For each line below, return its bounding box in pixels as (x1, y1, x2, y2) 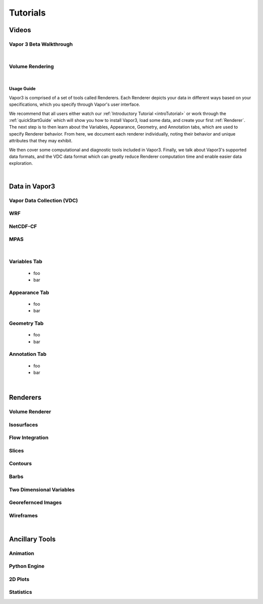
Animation (9, 550, 34, 557)
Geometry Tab (9, 320, 44, 327)
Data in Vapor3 (9, 182, 56, 190)
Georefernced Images (9, 499, 62, 506)
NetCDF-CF (9, 223, 38, 230)
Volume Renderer (9, 409, 51, 415)
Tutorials (9, 7, 46, 18)
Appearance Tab (9, 289, 50, 296)
